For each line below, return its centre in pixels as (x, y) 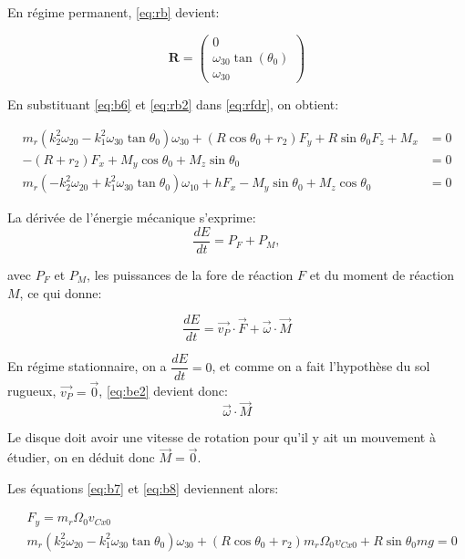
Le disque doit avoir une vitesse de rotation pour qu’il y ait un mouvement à (222, 437)
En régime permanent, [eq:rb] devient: (114, 12)
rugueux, (32, 391)
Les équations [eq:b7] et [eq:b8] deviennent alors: (143, 487)
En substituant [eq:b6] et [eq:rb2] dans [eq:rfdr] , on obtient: (173, 104)
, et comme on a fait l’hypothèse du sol (321, 366)
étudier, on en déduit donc (81, 457)
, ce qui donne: (61, 292)
